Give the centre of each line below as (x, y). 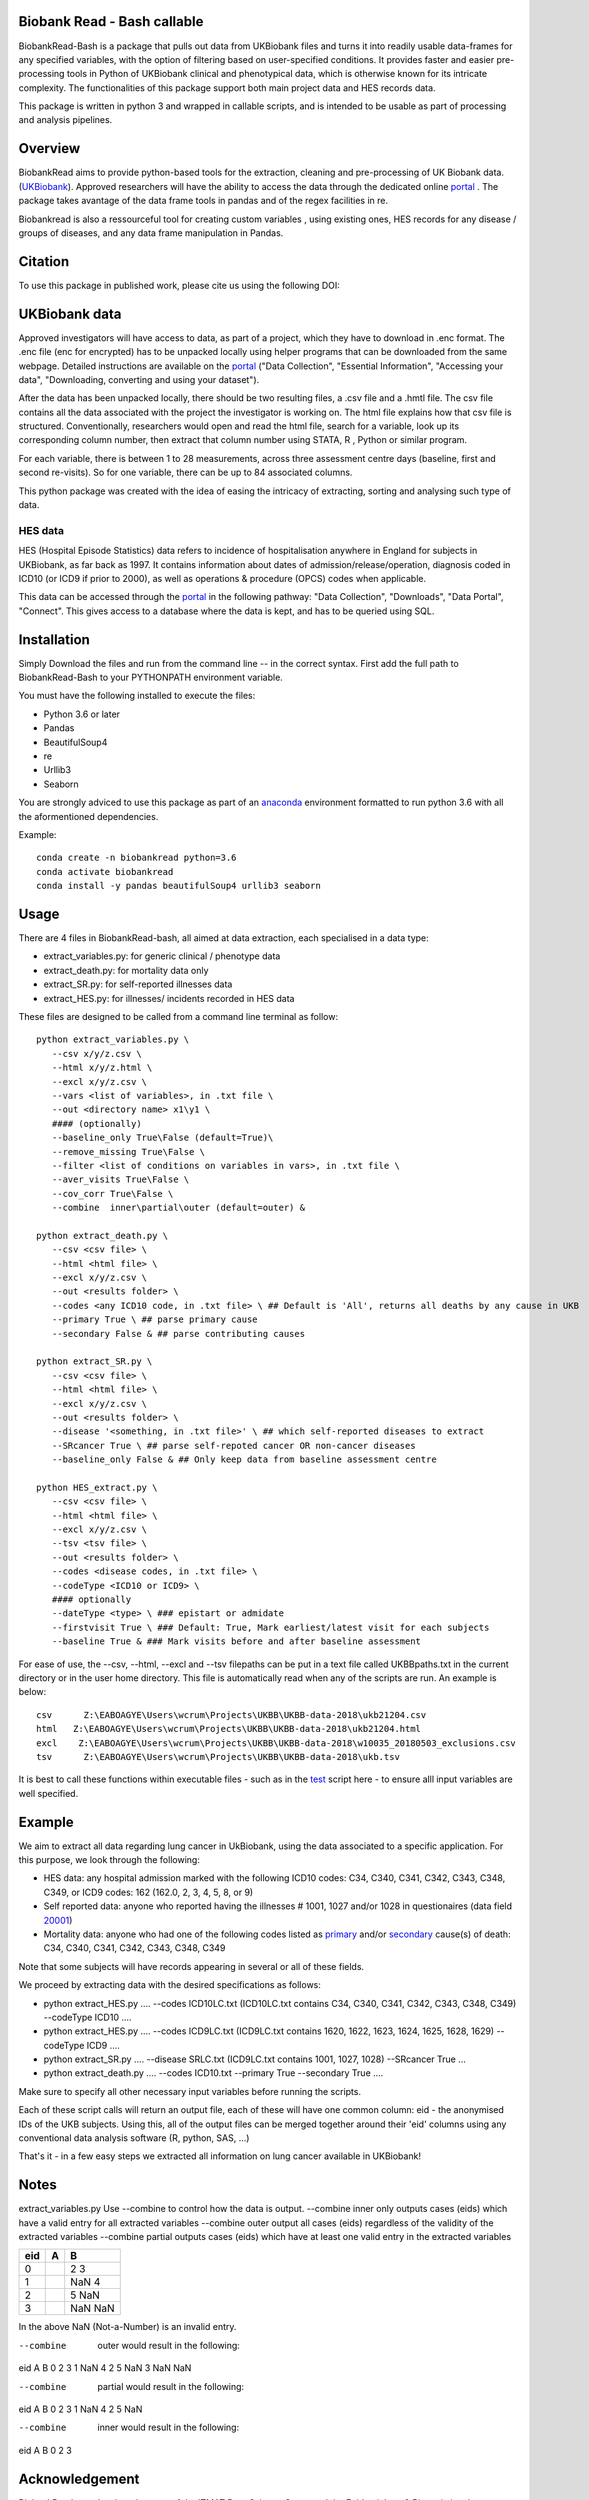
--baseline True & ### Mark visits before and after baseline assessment (236, 1641)
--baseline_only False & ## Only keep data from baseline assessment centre (244, 1459)
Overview (49, 148)
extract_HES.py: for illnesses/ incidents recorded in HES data (169, 998)
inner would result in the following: (168, 2427)
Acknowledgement (79, 2478)
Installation (54, 639)
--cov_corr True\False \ (112, 1193)
